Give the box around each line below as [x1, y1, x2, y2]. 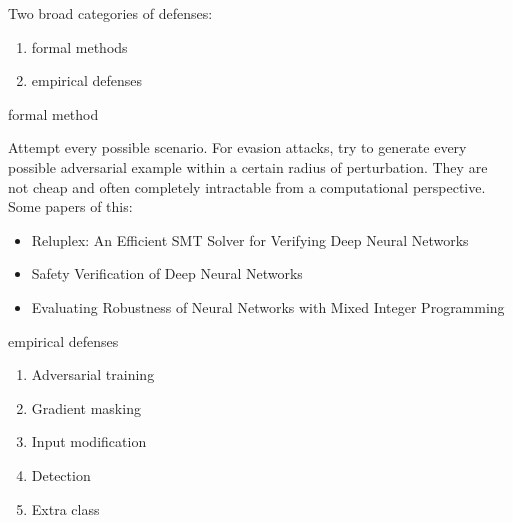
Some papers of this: [8, 196, 133, 217]
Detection [31, 464, 91, 485]
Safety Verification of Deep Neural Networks [31, 263, 303, 284]
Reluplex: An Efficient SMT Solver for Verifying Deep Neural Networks [31, 229, 469, 250]
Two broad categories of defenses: [8, 3, 213, 23]
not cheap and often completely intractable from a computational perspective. [8, 176, 486, 197]
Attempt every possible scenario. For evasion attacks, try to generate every [8, 137, 467, 158]
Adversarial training [31, 364, 155, 385]
